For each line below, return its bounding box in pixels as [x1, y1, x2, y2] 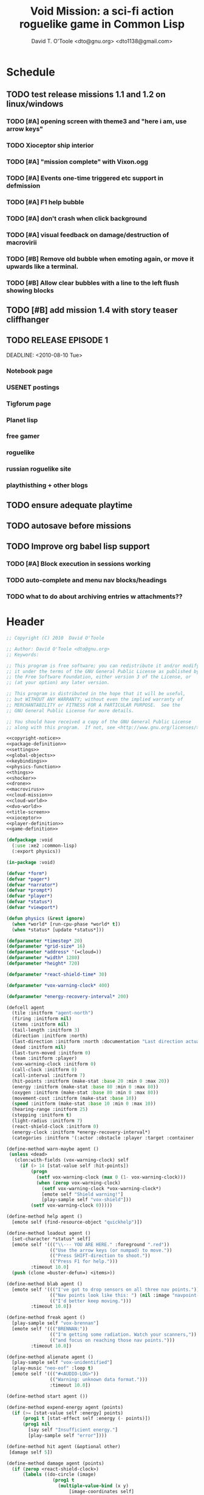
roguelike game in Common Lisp [19, 17, 185, 31]
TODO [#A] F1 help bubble [6, 198, 84, 206]
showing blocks [6, 286, 54, 294]
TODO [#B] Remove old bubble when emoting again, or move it [6, 254, 194, 263]
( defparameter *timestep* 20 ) [6, 938, 83, 944]
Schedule [6, 65, 56, 79]
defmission [6, 182, 41, 190]
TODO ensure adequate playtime [6, 500, 133, 510]
